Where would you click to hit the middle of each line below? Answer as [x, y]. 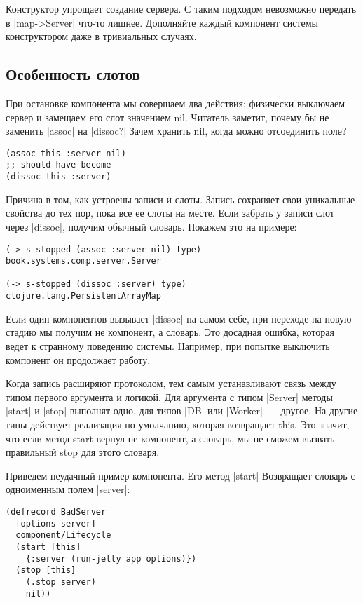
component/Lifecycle [63, 535]
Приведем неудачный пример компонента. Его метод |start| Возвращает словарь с [180, 475]
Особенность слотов [73, 74]
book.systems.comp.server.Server [83, 261]
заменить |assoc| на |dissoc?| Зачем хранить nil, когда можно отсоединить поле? [176, 131]
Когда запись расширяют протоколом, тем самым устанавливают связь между [171, 383]
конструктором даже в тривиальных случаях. [101, 36]
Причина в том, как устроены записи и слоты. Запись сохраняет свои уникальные [180, 199]
